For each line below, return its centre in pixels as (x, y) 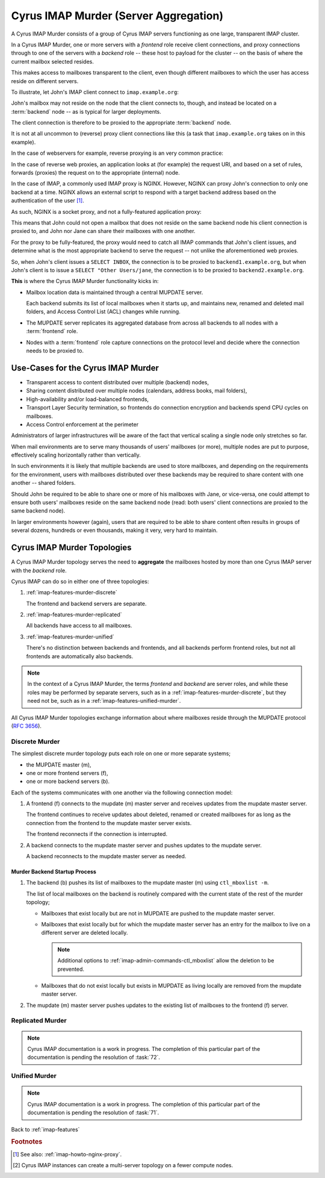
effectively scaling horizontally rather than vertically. (76, 455)
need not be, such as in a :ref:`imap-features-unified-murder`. (104, 701)
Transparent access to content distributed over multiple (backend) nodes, (118, 382)
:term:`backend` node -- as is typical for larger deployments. (86, 111)
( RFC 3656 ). (26, 726)
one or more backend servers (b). (68, 781)
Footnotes (27, 1142)
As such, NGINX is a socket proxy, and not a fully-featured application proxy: (106, 211)
